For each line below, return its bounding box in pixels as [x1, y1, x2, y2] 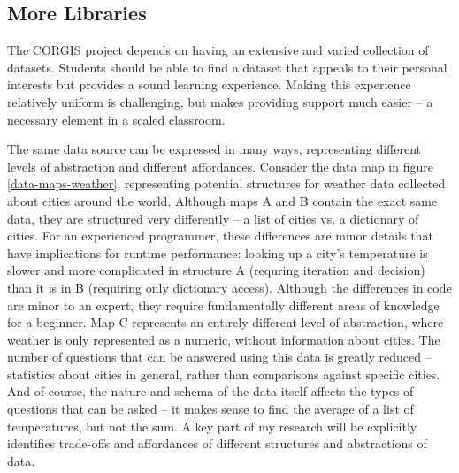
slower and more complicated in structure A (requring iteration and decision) [7, 261, 425, 279]
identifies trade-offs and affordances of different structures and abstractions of [7, 434, 427, 453]
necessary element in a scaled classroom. [7, 110, 226, 128]
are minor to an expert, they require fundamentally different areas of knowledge [7, 295, 440, 314]
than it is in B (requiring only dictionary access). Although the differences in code [7, 278, 452, 296]
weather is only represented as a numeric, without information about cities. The [7, 330, 440, 348]
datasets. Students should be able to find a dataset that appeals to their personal [7, 57, 448, 76]
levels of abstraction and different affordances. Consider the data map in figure [7, 156, 433, 175]
